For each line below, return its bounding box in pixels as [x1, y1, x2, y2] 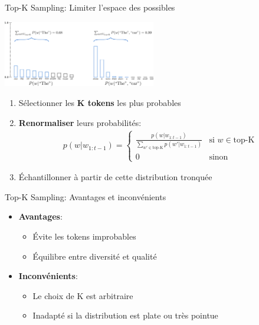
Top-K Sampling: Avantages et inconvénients [5, 190, 166, 203]
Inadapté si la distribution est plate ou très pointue [32, 309, 218, 321]
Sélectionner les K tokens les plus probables [18, 96, 181, 108]
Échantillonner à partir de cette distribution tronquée [18, 171, 212, 183]
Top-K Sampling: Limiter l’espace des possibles [5, 1, 175, 13]
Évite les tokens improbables [32, 230, 136, 243]
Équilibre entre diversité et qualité [32, 250, 157, 262]
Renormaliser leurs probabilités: [18, 116, 142, 128]
